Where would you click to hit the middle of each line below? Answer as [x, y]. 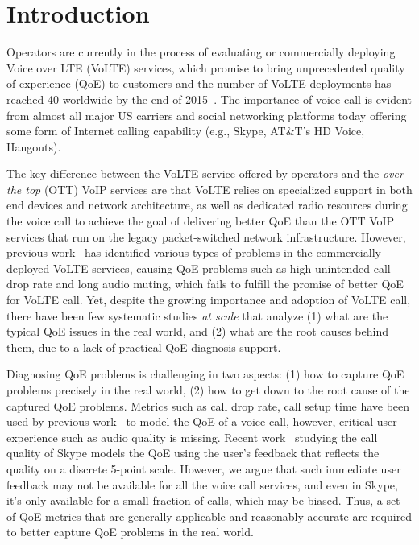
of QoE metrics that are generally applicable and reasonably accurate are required [209, 516]
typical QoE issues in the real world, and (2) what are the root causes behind [198, 331]
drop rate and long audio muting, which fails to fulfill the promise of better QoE [205, 284]
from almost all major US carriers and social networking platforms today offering [207, 115]
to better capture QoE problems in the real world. [130, 532]
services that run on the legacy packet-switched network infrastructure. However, [206, 236]
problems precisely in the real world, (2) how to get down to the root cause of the [208, 390]
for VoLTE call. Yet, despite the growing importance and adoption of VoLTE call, [209, 300]
